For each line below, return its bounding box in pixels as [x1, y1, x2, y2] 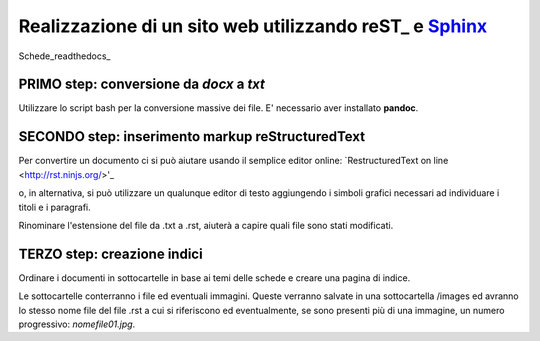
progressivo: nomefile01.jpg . [18, 318, 136, 330]
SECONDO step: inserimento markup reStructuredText [18, 128, 365, 145]
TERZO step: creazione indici [18, 245, 204, 262]
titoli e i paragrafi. [18, 201, 91, 213]
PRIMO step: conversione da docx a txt [18, 76, 265, 93]
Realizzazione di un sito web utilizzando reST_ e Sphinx [18, 15, 488, 37]
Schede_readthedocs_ [18, 50, 111, 62]
